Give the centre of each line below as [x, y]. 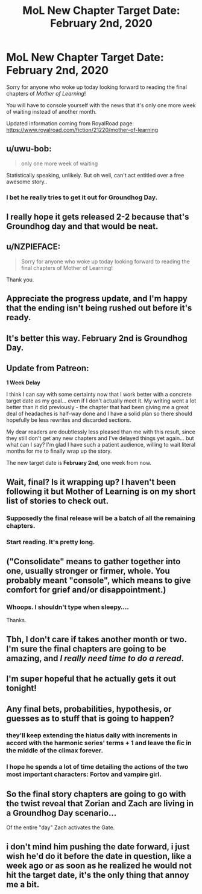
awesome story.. [27, 182]
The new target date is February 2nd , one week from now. [79, 463]
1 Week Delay [23, 383]
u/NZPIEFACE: [33, 247]
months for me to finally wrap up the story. [59, 451]
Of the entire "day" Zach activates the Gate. [61, 827]
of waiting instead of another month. [52, 111]
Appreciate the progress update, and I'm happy [97, 299]
